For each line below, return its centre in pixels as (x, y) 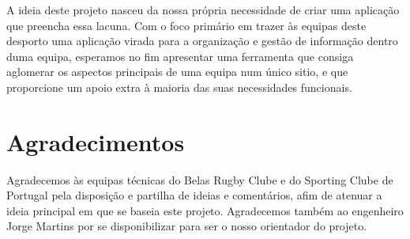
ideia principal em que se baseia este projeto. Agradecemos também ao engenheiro (205, 210)
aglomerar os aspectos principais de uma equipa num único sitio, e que (177, 72)
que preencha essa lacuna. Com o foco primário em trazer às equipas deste (186, 25)
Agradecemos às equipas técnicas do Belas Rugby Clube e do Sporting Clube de (200, 179)
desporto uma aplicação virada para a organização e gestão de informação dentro (202, 41)
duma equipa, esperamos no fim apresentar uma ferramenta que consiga (180, 56)
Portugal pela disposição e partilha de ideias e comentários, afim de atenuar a (194, 195)
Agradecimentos (96, 141)
